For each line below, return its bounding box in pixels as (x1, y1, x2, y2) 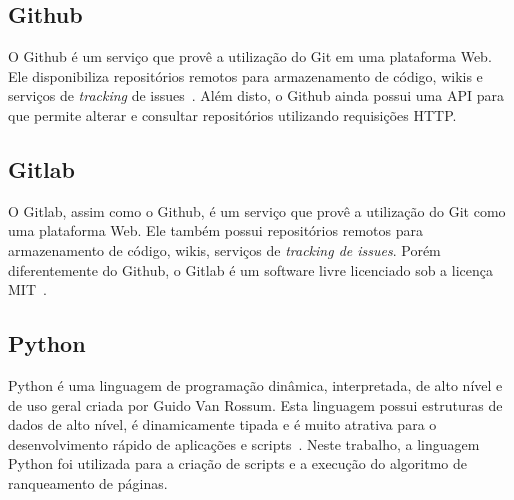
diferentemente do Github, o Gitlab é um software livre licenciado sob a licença (8, 259, 494, 280)
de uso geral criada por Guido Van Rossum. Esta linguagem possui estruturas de (8, 394, 503, 415)
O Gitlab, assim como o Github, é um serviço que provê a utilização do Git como (8, 200, 506, 221)
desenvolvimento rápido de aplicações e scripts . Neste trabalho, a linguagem (8, 433, 480, 454)
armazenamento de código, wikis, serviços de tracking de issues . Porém (8, 239, 441, 260)
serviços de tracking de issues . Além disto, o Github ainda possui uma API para (8, 85, 504, 106)
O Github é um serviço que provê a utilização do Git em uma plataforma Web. (8, 46, 492, 67)
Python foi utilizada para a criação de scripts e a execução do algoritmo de (8, 453, 467, 474)
